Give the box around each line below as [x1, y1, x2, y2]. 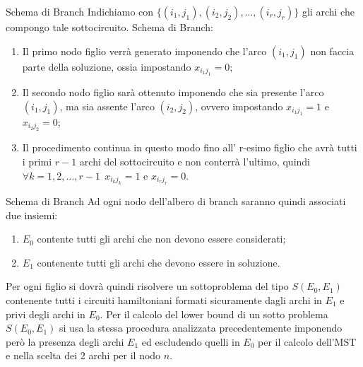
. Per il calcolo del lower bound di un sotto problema [100, 306, 328, 321]
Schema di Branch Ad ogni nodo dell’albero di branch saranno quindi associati [6, 194, 346, 208]
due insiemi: [6, 207, 58, 222]
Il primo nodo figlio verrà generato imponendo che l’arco [22, 43, 267, 58]
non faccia [310, 43, 355, 58]
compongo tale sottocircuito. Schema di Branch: [6, 20, 213, 34]
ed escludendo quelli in [141, 334, 240, 349]
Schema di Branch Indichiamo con [6, 4, 154, 18]
